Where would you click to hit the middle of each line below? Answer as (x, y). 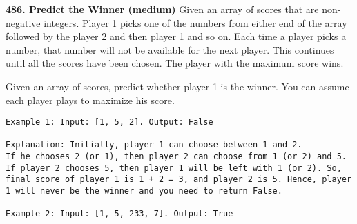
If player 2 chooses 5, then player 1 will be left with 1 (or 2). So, (174, 168)
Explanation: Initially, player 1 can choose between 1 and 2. (154, 145)
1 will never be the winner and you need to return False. (144, 191)
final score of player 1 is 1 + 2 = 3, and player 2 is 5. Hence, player (179, 180)
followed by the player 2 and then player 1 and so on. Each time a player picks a (176, 36)
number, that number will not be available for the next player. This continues (170, 49)
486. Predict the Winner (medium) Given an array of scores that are (162, 9)
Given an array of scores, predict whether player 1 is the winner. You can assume (177, 86)
